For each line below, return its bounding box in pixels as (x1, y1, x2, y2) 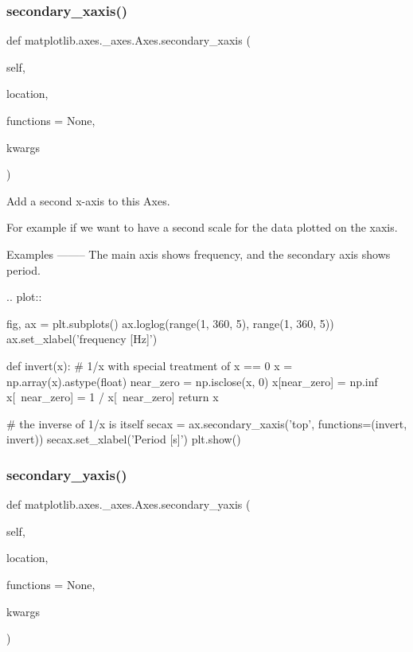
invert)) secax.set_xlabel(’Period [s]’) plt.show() (6, 431, 241, 447)
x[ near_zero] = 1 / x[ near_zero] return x (6, 388, 219, 405)
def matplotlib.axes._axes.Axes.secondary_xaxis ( (6, 32, 251, 49)
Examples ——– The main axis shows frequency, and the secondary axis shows (6, 245, 391, 262)
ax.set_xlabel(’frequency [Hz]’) (6, 330, 158, 347)
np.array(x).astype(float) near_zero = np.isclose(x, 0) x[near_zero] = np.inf (6, 373, 378, 389)
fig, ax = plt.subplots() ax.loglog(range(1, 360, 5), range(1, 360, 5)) (6, 314, 334, 331)
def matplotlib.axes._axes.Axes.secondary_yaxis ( (6, 496, 251, 513)
